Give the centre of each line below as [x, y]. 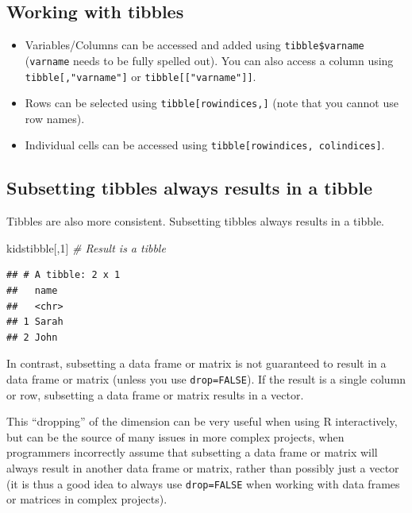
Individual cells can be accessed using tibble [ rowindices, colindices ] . [205, 145]
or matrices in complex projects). [87, 499]
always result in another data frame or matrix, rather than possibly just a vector [203, 468]
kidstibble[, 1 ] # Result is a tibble [86, 247]
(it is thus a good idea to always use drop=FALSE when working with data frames [203, 483]
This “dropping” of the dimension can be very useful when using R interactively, [202, 421]
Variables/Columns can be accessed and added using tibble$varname [194, 45]
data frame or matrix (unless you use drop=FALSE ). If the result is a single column [206, 379]
